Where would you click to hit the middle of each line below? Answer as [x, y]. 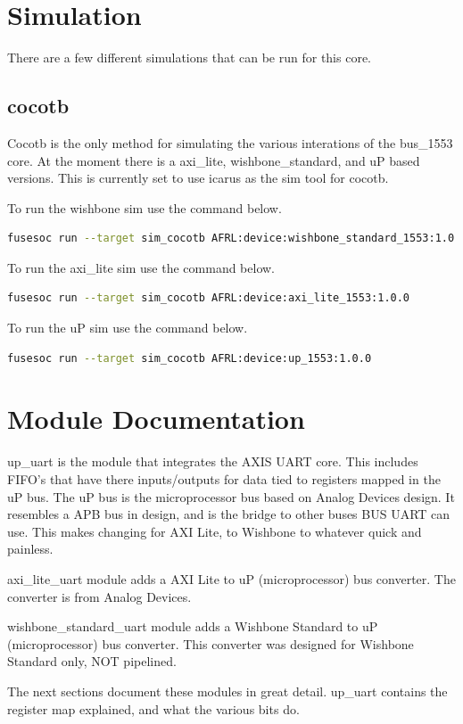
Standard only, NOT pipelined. [92, 661]
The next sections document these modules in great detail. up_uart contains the [227, 691]
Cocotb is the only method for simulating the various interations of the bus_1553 [230, 142]
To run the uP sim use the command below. [128, 328]
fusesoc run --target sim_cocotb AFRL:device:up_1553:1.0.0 [190, 358]
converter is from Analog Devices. [99, 596]
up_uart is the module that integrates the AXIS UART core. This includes [213, 461]
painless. [30, 549]
